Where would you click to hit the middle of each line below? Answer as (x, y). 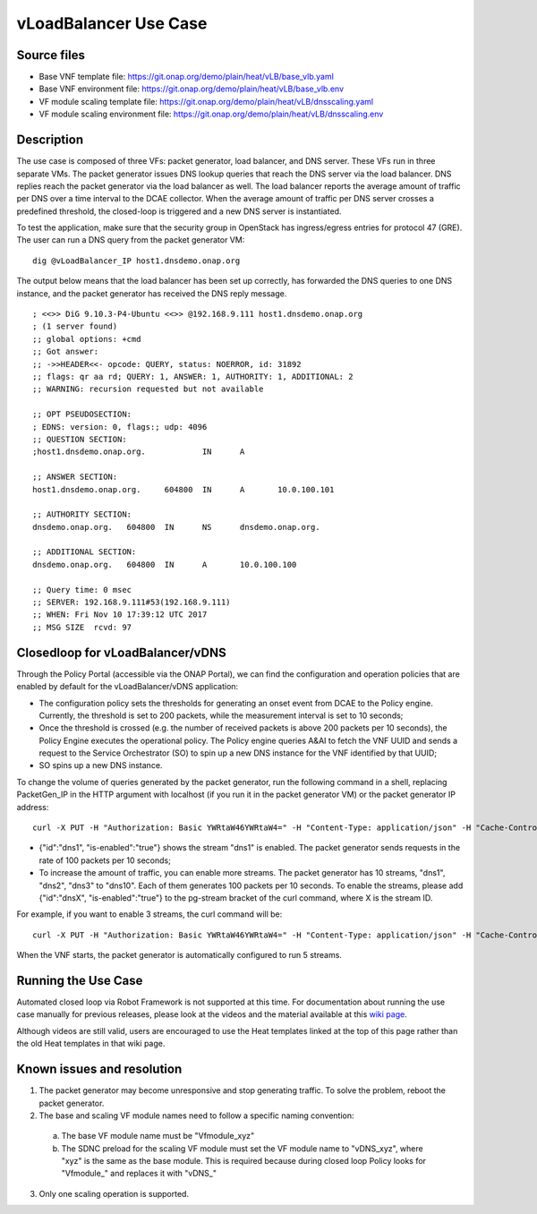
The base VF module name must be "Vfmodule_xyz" (158, 1136)
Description (50, 140)
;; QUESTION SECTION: (80, 439)
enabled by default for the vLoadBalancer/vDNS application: (128, 687)
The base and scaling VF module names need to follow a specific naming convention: (196, 1116)
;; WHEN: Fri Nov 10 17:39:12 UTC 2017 (120, 615)
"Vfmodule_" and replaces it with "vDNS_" (139, 1174)
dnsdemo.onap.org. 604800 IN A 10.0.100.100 (165, 564)
